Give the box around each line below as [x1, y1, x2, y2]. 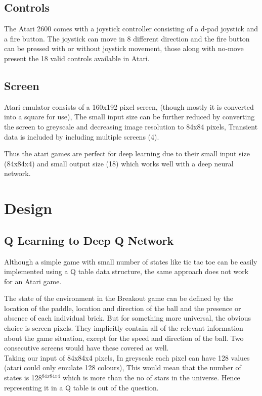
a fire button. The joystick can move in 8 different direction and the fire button [4, 33, 250, 43]
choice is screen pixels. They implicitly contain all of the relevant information [4, 323, 243, 333]
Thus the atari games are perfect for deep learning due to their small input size [4, 148, 250, 159]
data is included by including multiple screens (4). [4, 131, 159, 142]
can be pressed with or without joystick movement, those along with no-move [4, 43, 244, 54]
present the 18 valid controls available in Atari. [4, 53, 150, 63]
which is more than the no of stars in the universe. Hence [63, 372, 240, 383]
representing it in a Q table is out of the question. [4, 382, 159, 392]
